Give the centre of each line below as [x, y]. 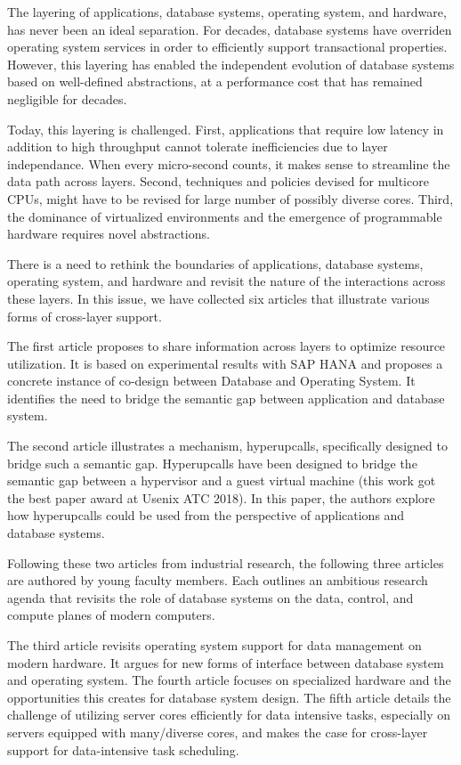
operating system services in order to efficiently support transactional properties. [227, 47]
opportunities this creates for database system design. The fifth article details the [229, 697]
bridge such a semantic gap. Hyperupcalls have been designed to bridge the [212, 463]
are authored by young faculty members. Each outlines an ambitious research [218, 580]
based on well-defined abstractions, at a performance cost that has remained [215, 81]
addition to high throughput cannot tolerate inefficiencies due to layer [198, 146]
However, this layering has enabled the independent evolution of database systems [231, 64]
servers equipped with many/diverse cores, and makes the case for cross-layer [218, 732]
